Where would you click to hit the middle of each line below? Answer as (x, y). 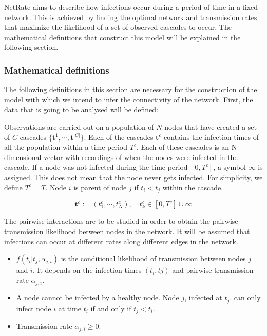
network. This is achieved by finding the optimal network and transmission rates (131, 17)
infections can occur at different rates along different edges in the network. (121, 241)
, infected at (203, 298)
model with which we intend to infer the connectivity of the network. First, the (129, 99)
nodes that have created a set (211, 126)
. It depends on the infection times (87, 270)
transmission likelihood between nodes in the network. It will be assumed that (127, 231)
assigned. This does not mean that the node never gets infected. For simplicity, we (133, 177)
